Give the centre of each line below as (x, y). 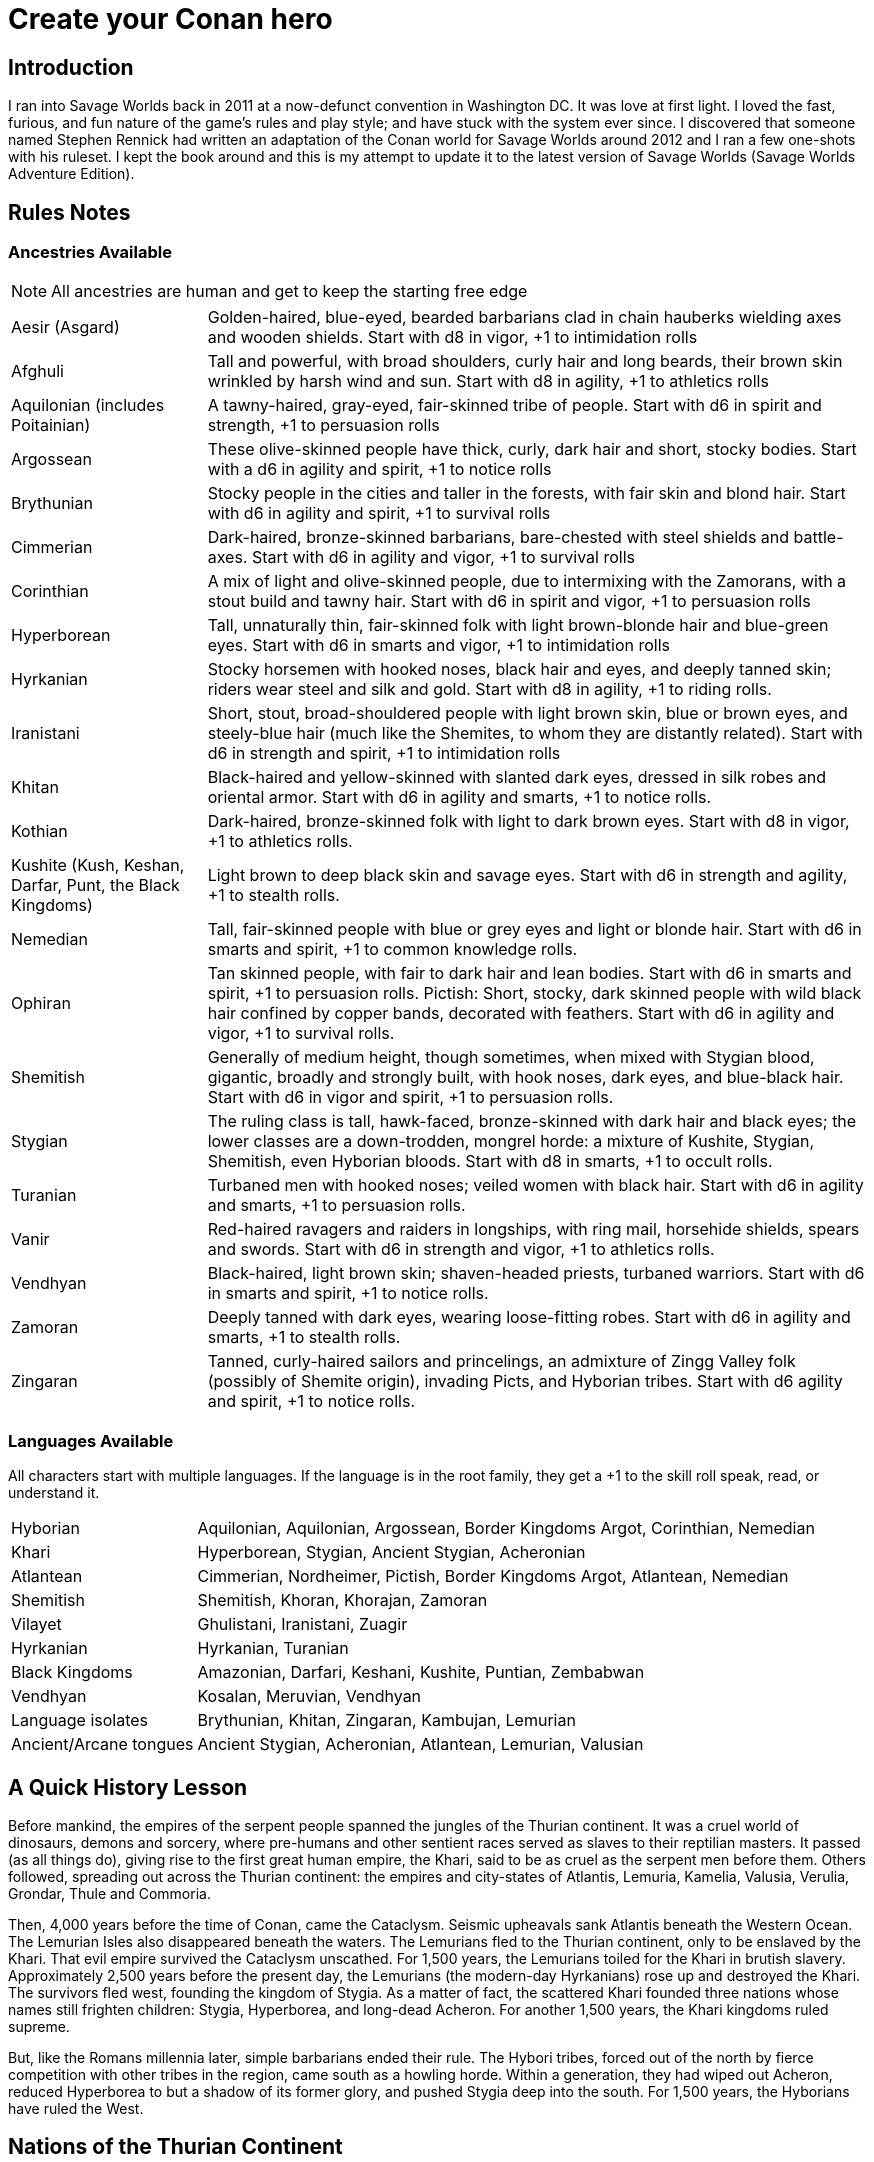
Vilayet (36, 1624)
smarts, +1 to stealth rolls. (304, 1337)
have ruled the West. (76, 2108)
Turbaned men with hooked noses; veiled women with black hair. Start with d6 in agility (535, 1185)
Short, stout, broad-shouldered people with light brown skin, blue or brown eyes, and (527, 713)
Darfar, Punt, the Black (95, 885)
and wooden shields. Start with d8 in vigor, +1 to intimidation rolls (452, 337)
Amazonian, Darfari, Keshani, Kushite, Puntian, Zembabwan (421, 1672)
